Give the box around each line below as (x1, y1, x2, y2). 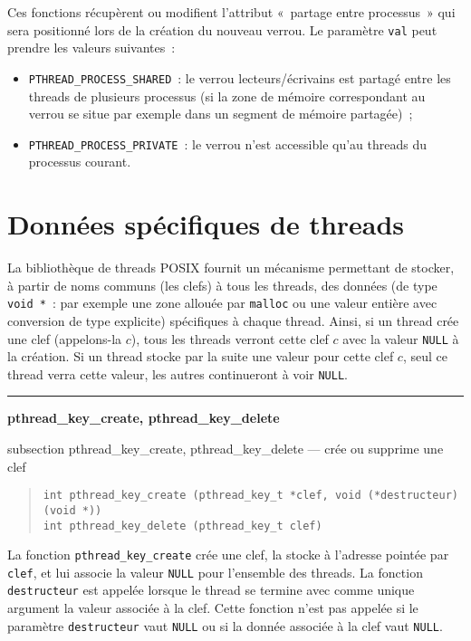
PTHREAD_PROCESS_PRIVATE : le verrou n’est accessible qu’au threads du (28, 134, 428, 153)
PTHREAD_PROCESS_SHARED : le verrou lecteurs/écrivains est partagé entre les (28, 68, 451, 87)
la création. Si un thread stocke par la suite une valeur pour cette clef (7, 347, 394, 366)
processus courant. (28, 152, 131, 171)
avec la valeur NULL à (342, 329, 459, 348)
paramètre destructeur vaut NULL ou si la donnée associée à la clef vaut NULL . (7, 616, 443, 635)
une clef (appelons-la (7, 329, 122, 348)
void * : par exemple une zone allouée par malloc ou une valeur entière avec (7, 293, 437, 312)
